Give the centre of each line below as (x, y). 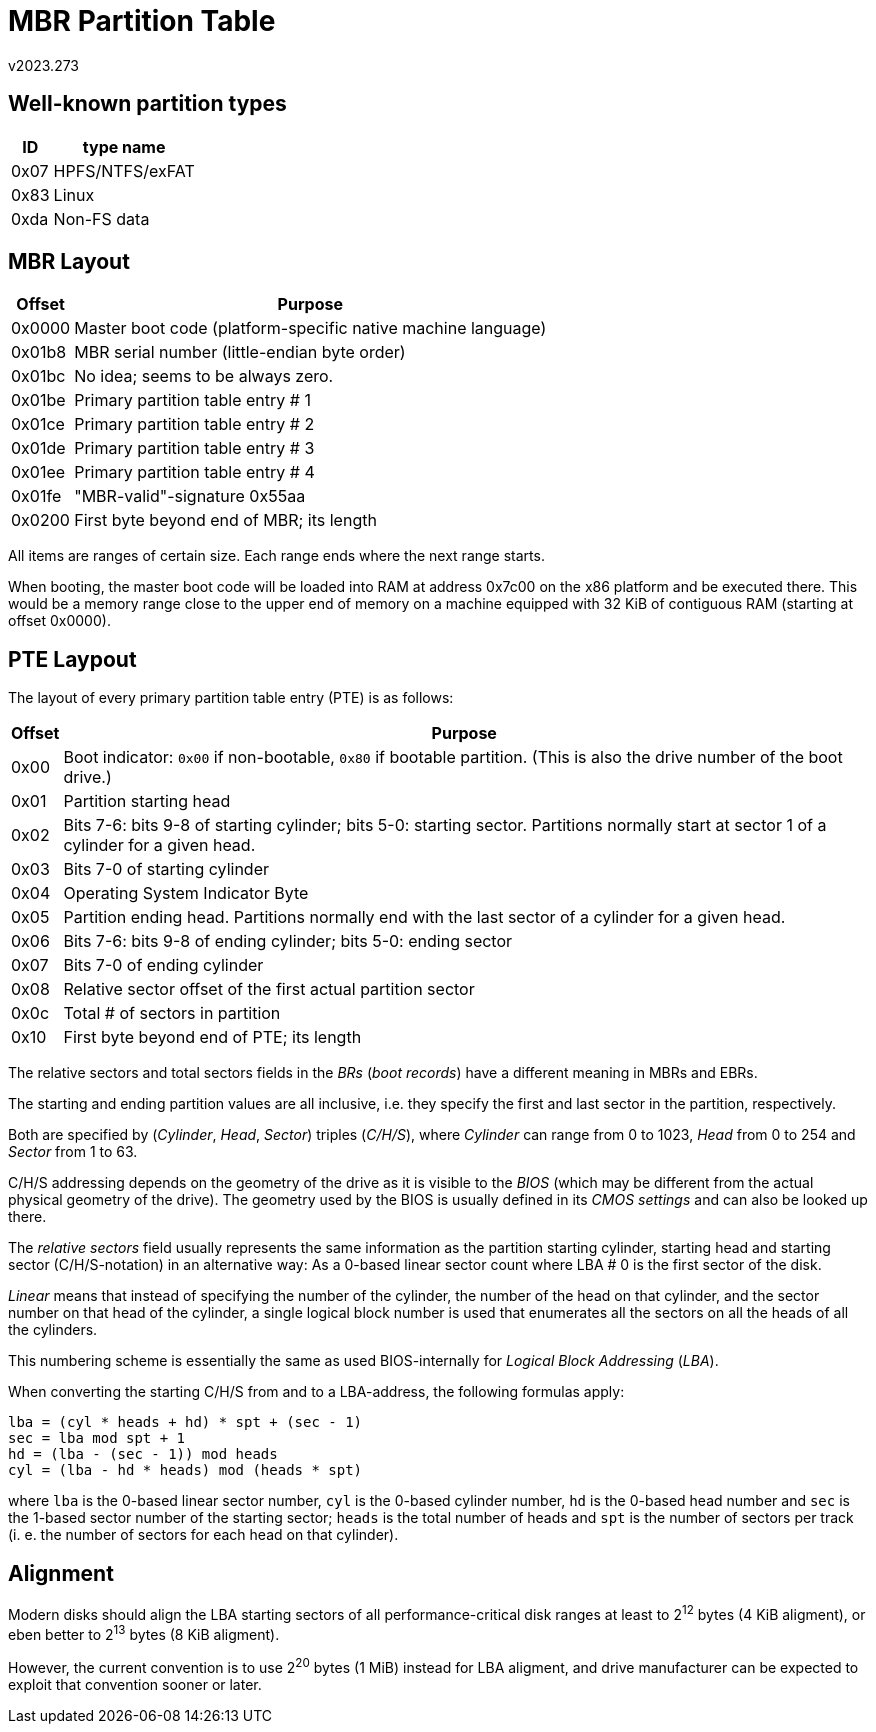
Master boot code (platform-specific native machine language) (310, 328)
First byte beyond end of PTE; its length (212, 1037)
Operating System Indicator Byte (186, 893)
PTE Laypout (72, 659)
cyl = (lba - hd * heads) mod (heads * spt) (185, 1470)
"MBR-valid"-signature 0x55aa (190, 496)
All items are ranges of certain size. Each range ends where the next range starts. (276, 556)
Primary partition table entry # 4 (194, 472)
